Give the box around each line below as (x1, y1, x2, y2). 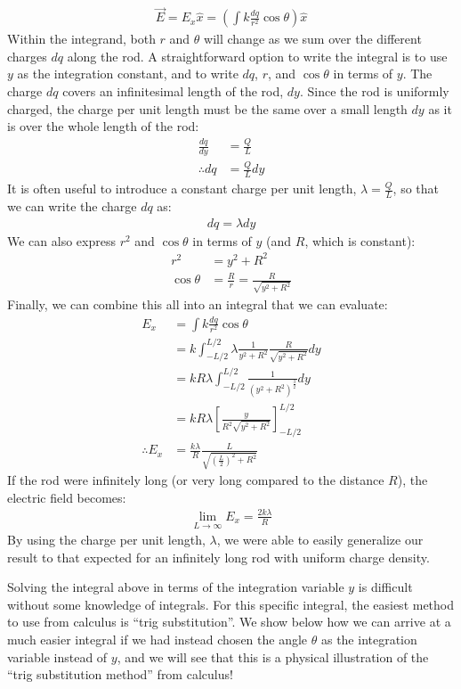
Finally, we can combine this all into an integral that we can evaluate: (7, 294, 388, 313)
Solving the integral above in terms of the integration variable (7, 578, 344, 596)
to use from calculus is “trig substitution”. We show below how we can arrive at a (7, 612, 451, 631)
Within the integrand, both (7, 29, 156, 48)
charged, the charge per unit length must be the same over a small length (7, 99, 408, 118)
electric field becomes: (7, 488, 126, 506)
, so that (392, 179, 440, 198)
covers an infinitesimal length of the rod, (62, 82, 284, 101)
